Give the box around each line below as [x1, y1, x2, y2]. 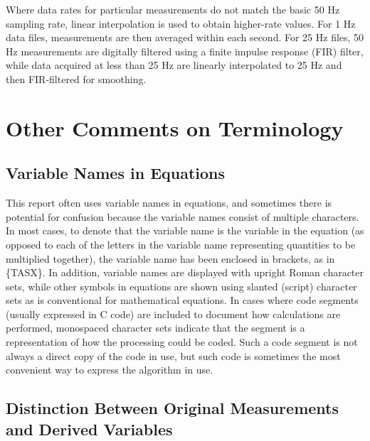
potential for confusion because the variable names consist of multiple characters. [6, 209, 359, 224]
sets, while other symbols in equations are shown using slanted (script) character [6, 278, 357, 293]
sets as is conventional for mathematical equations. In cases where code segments [6, 293, 359, 307]
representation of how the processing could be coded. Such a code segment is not [6, 334, 358, 349]
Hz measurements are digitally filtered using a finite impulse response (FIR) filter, [6, 43, 364, 58]
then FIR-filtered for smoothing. [6, 71, 147, 86]
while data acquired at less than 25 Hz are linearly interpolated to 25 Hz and [6, 58, 342, 72]
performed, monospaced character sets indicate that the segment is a [6, 320, 305, 335]
